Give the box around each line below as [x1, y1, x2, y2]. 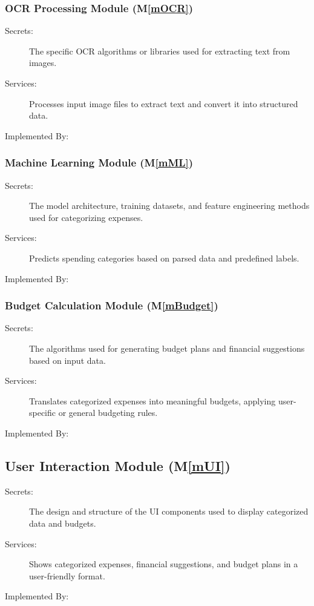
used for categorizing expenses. [29, 211, 143, 223]
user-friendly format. [29, 569, 105, 582]
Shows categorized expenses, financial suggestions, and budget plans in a [29, 558, 298, 570]
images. [29, 56, 57, 69]
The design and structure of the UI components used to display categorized [29, 505, 309, 518]
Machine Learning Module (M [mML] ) [5, 155, 194, 170]
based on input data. [29, 354, 106, 366]
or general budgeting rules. [58, 406, 158, 419]
